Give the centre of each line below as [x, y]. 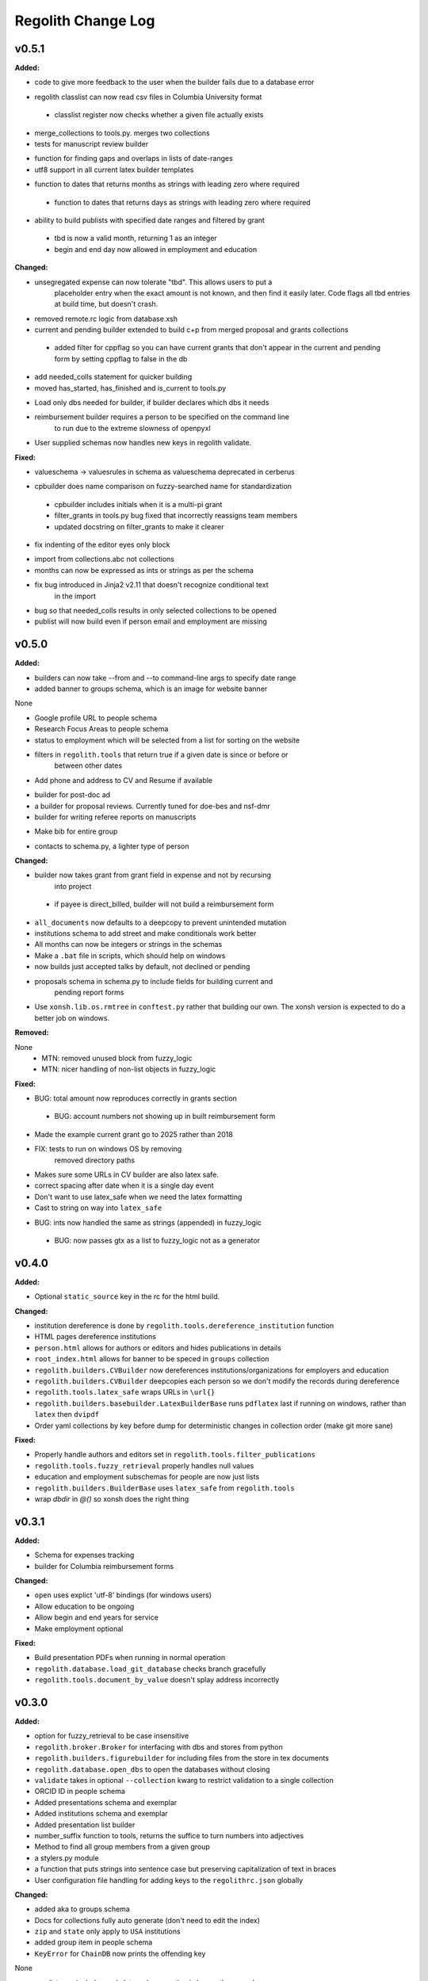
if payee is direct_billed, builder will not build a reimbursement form [164, 904]
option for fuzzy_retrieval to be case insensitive [112, 1736]
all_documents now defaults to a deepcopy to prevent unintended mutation [160, 922]
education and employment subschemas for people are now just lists [147, 1477]
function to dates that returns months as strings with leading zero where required [167, 184]
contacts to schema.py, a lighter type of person [112, 846]
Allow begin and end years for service [96, 1617]
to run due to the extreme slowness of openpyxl [132, 428]
